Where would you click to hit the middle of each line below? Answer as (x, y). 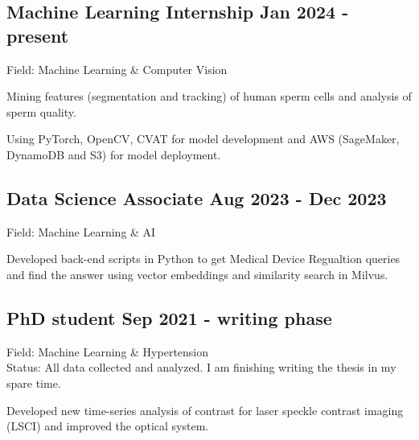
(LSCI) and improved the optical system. (108, 426)
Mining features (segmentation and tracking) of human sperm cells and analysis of (209, 96)
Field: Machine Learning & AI (81, 231)
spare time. (34, 382)
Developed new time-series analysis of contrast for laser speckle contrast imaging (205, 410)
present (38, 35)
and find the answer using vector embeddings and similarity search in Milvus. (197, 274)
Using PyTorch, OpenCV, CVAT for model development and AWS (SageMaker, (203, 139)
